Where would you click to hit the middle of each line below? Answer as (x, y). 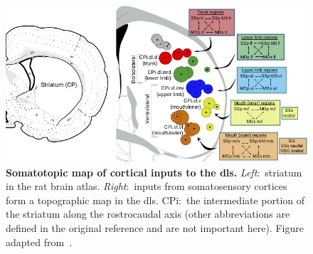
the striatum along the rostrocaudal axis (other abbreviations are (148, 214)
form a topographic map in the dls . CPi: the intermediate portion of (155, 200)
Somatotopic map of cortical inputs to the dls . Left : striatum (154, 172)
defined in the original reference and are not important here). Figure (155, 227)
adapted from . (39, 242)
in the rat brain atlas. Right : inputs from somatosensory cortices (147, 186)
